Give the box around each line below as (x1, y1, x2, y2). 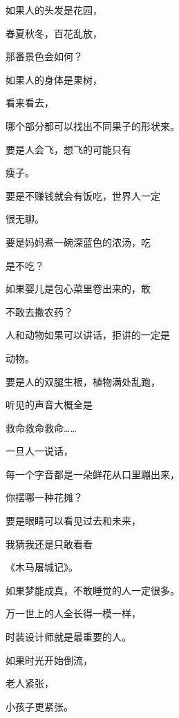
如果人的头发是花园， (6, 3, 102, 17)
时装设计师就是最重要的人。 (6, 630, 131, 644)
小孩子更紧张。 (6, 699, 73, 713)
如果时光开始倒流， (6, 652, 93, 667)
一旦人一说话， (6, 444, 73, 458)
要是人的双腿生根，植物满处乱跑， (6, 374, 160, 388)
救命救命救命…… (6, 420, 77, 435)
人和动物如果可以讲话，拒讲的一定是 (6, 328, 170, 342)
